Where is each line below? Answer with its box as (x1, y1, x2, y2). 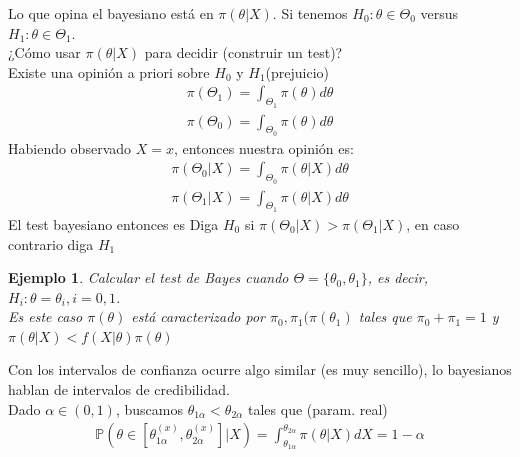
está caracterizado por (131, 306, 265, 327)
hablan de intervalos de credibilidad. (8, 379, 230, 400)
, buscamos (115, 398, 183, 419)
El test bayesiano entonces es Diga (8, 213, 219, 234)
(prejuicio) (265, 61, 330, 82)
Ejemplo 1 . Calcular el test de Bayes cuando (8, 267, 289, 288)
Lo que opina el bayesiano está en (8, 3, 214, 23)
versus (420, 3, 459, 23)
